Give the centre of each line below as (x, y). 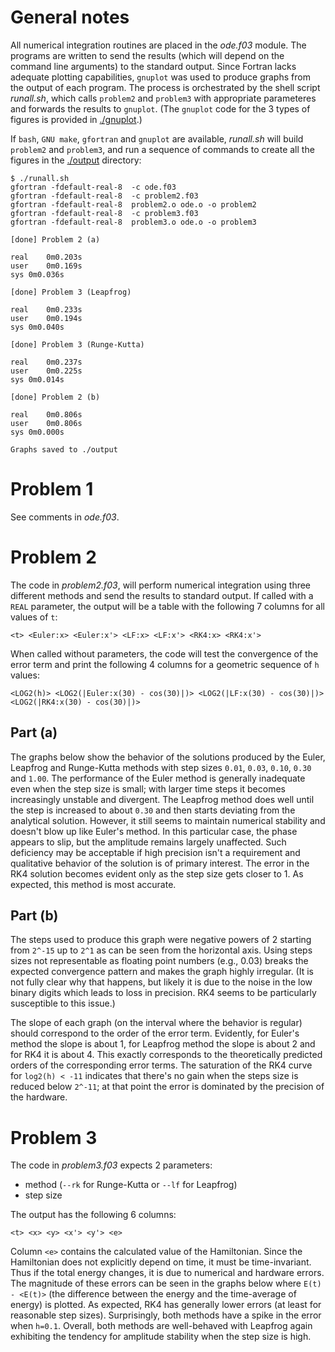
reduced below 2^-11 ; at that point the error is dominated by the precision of (167, 1087)
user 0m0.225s (46, 371)
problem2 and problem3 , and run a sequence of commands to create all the (162, 149)
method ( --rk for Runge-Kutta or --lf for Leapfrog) (131, 1185)
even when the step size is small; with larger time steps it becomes (148, 788)
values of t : (34, 617)
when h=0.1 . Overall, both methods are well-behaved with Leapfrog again (161, 1326)
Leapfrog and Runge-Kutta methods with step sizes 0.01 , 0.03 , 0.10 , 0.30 (161, 767)
